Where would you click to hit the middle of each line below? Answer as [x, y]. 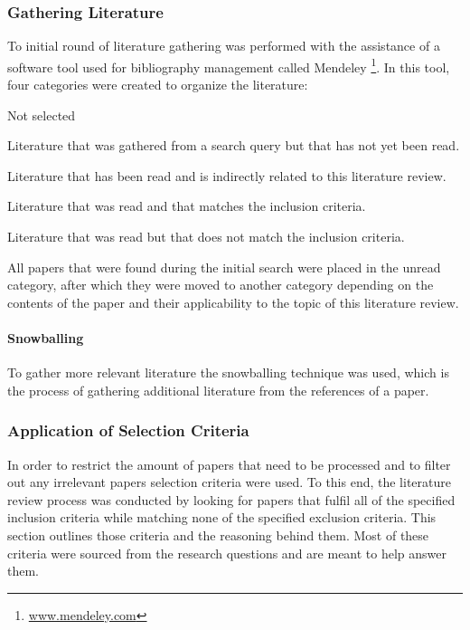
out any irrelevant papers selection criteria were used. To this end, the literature [229, 482]
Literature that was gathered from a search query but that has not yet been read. [234, 145]
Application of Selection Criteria [128, 430]
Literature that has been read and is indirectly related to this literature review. [227, 175]
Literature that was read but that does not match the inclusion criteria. [206, 237]
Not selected [42, 115]
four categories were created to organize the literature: [158, 85]
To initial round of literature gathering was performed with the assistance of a [224, 46]
